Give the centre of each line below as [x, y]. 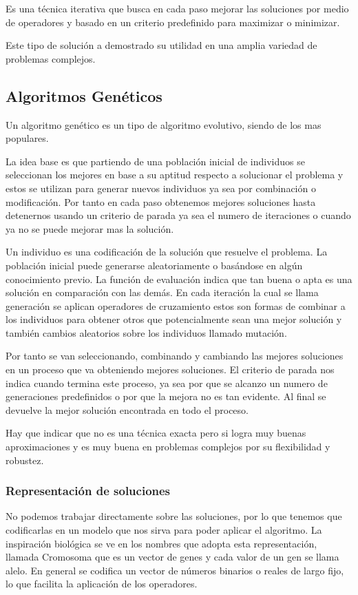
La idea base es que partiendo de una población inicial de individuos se [155, 161]
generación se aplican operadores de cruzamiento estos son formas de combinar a [176, 305]
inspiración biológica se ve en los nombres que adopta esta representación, [161, 543]
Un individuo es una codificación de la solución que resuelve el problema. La [167, 252]
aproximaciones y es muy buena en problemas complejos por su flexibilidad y [168, 447]
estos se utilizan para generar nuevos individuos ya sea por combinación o [161, 188]
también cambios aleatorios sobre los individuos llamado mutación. [146, 332]
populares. [27, 138]
